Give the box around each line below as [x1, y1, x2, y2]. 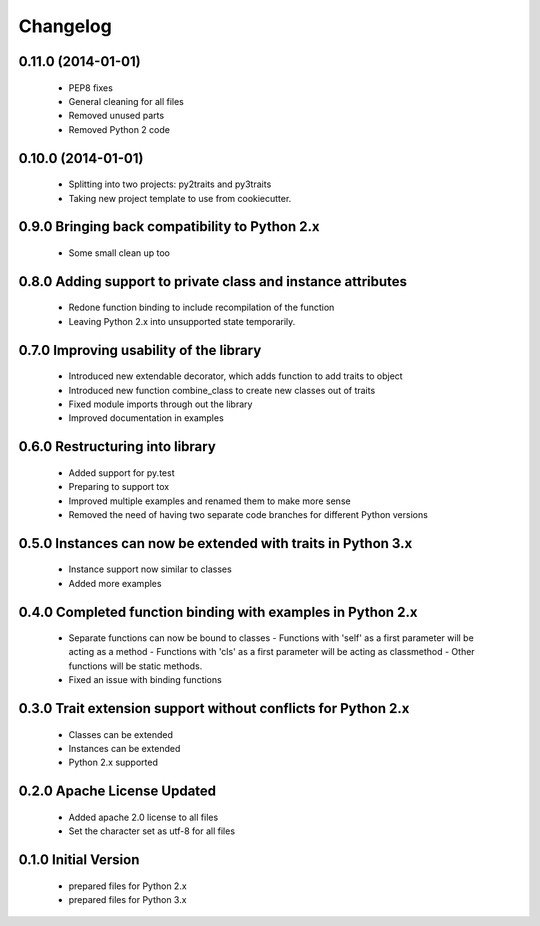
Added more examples [68, 577, 162, 589]
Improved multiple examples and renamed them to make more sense [68, 495, 351, 507]
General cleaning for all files [68, 95, 184, 107]
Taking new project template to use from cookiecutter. [68, 192, 292, 204]
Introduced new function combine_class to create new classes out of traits [68, 384, 376, 396]
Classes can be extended [68, 728, 174, 740]
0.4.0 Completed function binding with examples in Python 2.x [18, 603, 418, 620]
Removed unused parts [68, 110, 165, 122]
